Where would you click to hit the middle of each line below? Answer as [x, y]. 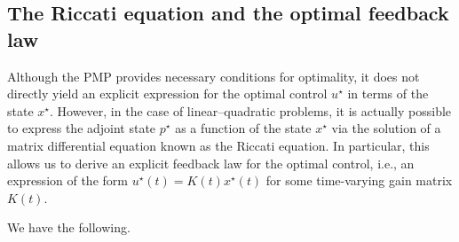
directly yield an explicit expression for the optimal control [167, 94]
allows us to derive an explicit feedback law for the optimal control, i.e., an [211, 163]
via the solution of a [386, 128]
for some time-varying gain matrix [359, 180]
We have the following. [69, 227]
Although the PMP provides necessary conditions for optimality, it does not [214, 76]
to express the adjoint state [82, 128]
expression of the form [67, 180]
